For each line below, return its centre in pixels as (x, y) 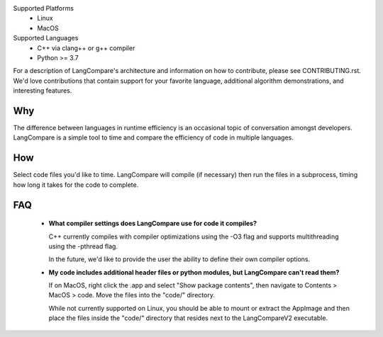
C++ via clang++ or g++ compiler (86, 48)
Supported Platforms (44, 8)
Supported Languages (46, 38)
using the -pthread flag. (83, 246)
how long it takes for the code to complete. (76, 185)
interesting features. (43, 91)
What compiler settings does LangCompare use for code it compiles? (152, 224)
